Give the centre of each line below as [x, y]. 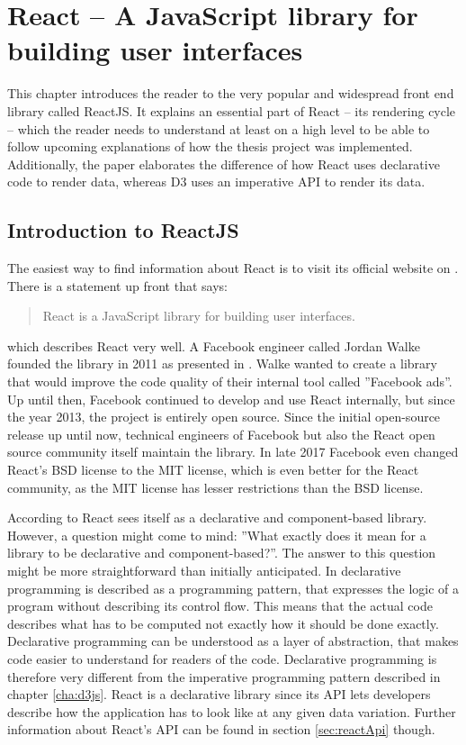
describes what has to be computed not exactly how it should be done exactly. [223, 623]
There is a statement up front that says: [117, 285]
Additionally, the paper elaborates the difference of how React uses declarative [224, 164]
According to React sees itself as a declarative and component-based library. [217, 518]
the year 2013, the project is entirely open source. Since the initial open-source [224, 417]
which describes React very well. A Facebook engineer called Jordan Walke [214, 345]
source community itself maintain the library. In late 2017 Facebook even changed [233, 452]
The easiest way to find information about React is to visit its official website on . [233, 268]
